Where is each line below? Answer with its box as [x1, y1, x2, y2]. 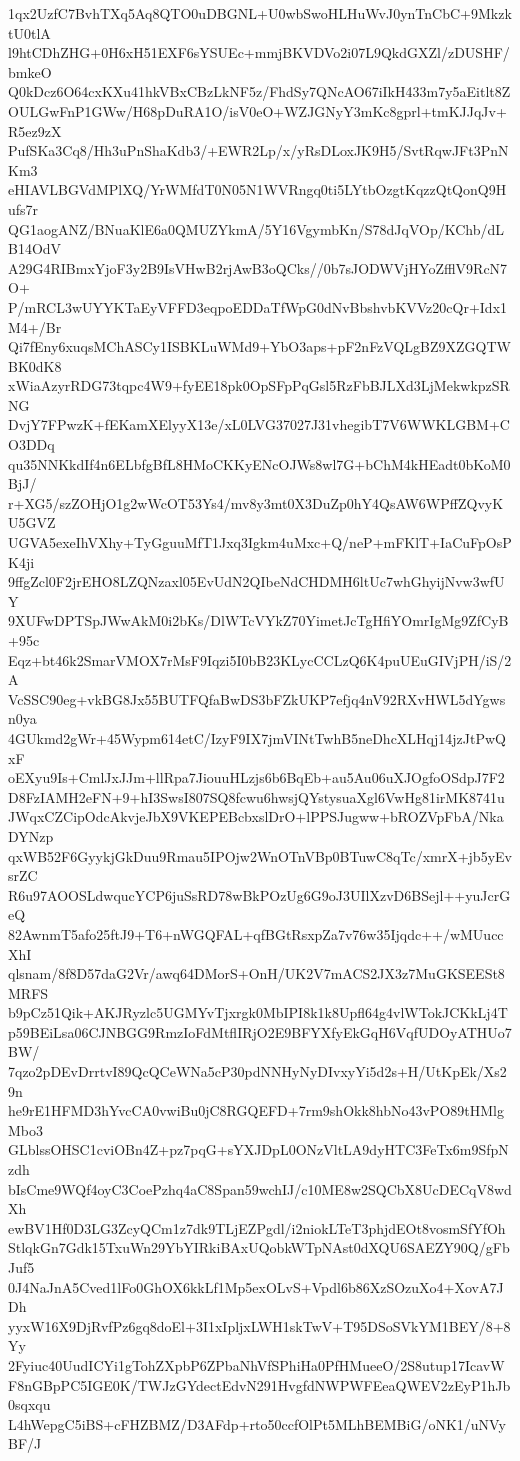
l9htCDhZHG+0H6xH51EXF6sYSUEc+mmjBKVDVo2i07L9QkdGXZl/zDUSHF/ [8, 42, 510, 63]
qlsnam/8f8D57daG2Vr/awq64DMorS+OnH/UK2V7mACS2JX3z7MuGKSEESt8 [8, 963, 505, 984]
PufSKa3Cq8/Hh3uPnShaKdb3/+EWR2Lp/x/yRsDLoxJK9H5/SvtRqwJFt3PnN [8, 140, 509, 161]
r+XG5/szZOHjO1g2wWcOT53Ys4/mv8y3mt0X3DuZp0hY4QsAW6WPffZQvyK [8, 492, 504, 513]
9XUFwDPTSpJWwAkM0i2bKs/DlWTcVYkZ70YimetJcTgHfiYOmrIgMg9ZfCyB [8, 610, 509, 631]
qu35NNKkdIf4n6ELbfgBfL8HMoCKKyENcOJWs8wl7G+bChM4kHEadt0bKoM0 [8, 453, 511, 474]
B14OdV [8, 238, 62, 259]
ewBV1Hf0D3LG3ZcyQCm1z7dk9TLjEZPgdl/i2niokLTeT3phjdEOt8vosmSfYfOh [8, 1217, 506, 1238]
